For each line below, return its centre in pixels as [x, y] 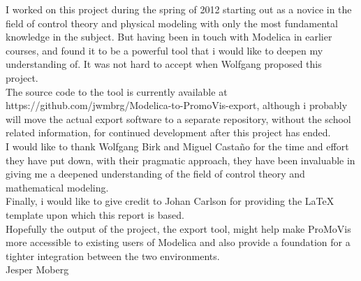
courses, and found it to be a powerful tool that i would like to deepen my [164, 50]
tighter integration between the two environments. [113, 255]
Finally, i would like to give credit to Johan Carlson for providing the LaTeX [170, 201]
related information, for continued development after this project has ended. [168, 132]
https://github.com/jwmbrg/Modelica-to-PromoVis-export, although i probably [177, 105]
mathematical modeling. [57, 187]
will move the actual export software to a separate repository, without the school [178, 118]
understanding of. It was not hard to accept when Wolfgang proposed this [164, 64]
